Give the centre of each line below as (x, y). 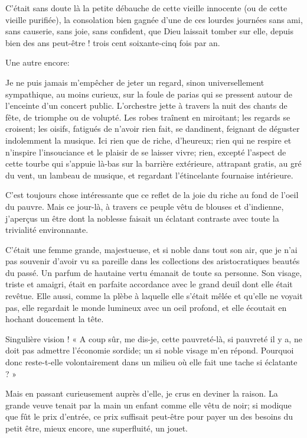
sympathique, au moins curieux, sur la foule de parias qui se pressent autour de (149, 94)
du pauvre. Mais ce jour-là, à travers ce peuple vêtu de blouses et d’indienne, (145, 206)
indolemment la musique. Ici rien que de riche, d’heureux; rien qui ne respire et (148, 140)
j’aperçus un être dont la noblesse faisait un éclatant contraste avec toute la (142, 218)
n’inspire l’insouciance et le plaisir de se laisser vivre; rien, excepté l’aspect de (146, 152)
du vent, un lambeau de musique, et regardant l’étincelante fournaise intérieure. (149, 175)
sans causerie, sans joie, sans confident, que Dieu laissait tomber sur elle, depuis (150, 31)
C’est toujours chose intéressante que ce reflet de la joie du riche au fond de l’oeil (152, 195)
